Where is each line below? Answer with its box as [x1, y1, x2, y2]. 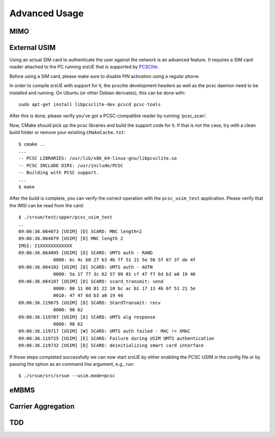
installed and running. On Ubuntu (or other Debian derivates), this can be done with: [9, 90, 186, 96]
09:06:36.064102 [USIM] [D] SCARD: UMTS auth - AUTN [18, 264, 153, 270]
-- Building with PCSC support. [18, 170, 99, 176]
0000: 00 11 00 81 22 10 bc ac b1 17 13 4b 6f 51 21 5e [53, 286, 196, 291]
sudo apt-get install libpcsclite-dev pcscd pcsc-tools [18, 102, 161, 107]
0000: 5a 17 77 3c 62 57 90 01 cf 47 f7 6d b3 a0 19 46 [53, 271, 196, 277]
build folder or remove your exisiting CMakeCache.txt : [9, 129, 126, 135]
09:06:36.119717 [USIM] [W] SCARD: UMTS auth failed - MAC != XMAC [18, 329, 190, 334]
